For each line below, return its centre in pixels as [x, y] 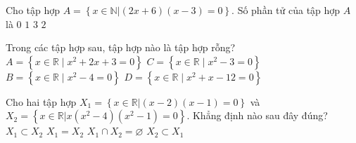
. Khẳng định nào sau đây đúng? [257, 115]
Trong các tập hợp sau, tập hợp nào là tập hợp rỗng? [121, 47]
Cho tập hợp [33, 10]
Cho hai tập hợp [41, 101]
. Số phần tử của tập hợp [286, 10]
